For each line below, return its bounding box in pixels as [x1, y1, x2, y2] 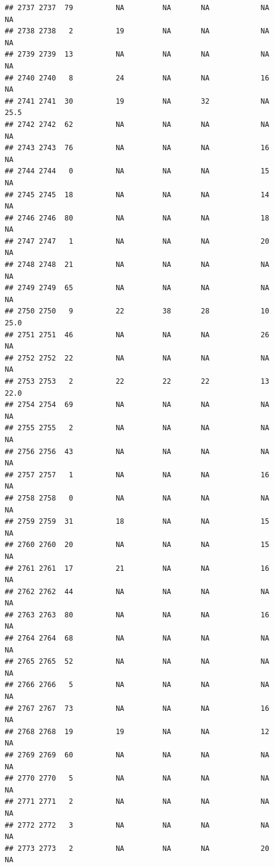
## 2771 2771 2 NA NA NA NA [5, 797, 269, 806]
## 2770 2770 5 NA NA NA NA [5, 774, 269, 783]
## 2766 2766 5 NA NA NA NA [5, 680, 269, 689]
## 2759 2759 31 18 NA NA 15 [5, 517, 269, 526]
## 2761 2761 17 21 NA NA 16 [5, 564, 269, 573]
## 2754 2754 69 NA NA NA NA [5, 400, 269, 409]
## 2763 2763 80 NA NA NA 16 [5, 610, 269, 619]
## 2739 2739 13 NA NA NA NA [5, 50, 269, 59]
